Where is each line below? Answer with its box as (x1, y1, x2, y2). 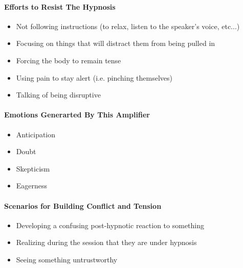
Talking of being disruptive (16, 89, 101, 100)
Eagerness (16, 180, 48, 191)
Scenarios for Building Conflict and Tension (4, 200, 162, 211)
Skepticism (16, 163, 50, 174)
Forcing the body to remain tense (16, 55, 121, 65)
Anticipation (16, 129, 56, 139)
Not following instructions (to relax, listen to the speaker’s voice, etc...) (16, 20, 240, 31)
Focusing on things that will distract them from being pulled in (16, 38, 215, 48)
